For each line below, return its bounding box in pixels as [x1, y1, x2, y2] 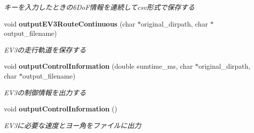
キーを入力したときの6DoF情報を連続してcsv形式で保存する [4, 2, 195, 12]
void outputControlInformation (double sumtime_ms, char [4, 61, 193, 71]
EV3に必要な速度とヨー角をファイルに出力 [4, 120, 141, 130]
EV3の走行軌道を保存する [4, 44, 86, 54]
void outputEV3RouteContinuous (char [4, 18, 136, 28]
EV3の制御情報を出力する [4, 87, 86, 97]
